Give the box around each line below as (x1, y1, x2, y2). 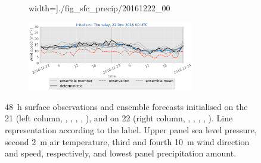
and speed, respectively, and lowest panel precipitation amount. (5, 147, 237, 159)
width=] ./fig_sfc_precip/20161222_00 (29, 2, 170, 14)
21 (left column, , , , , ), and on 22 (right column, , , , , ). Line (5, 112, 233, 124)
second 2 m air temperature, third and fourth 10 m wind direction (5, 135, 250, 148)
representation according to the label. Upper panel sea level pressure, (5, 124, 257, 136)
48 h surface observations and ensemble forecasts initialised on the (5, 100, 248, 112)
